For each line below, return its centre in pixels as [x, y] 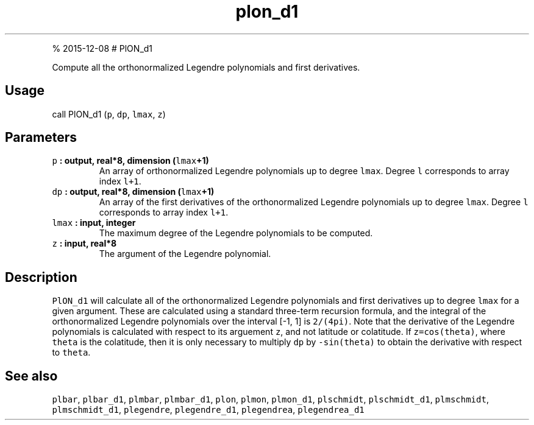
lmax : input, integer [94, 223]
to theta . [71, 353]
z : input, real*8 [84, 244]
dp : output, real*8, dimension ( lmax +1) [133, 192]
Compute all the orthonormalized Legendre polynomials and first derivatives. [206, 67]
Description [41, 277]
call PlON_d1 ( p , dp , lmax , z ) [109, 114]
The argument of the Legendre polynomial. [185, 254]
